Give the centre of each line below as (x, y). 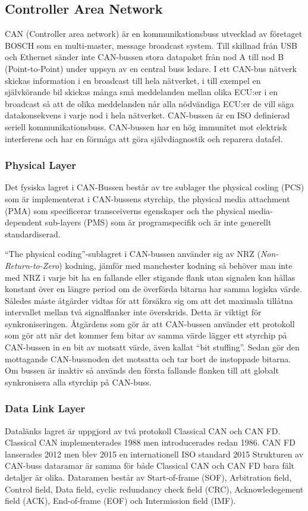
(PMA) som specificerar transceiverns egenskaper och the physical (125, 210)
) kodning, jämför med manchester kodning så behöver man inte (176, 265)
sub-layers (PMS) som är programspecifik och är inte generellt (158, 222)
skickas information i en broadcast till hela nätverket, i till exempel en (133, 80)
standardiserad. (33, 233)
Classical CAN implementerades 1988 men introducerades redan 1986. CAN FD (150, 442)
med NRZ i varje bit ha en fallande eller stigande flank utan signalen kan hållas (150, 277)
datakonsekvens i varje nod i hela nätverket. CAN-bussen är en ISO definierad (147, 115)
